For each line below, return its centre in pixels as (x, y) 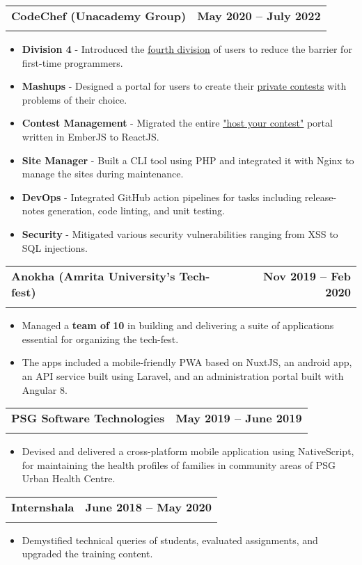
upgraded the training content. (87, 554)
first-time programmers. (72, 62)
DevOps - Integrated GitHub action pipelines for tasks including (162, 197)
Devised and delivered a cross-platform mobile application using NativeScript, (188, 451)
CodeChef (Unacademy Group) (99, 16)
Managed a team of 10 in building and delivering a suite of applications (178, 325)
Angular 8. (45, 389)
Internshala (43, 507)
